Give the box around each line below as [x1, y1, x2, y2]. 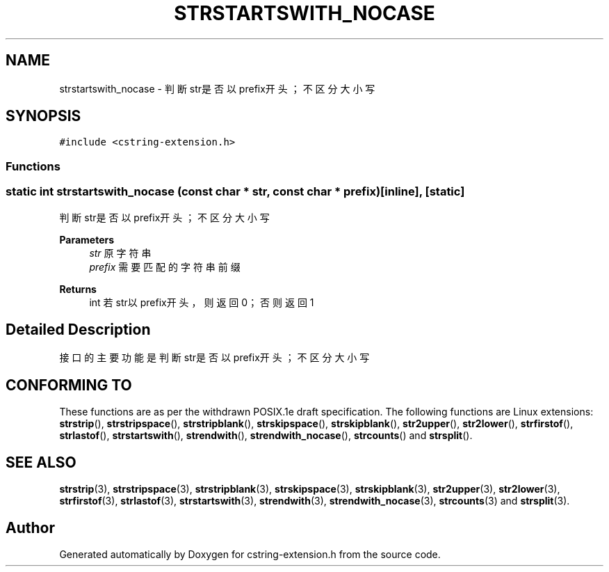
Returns [59, 283, 97, 295]
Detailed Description [6, 320, 151, 338]
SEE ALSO [6, 453, 76, 471]
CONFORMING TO [6, 376, 132, 394]
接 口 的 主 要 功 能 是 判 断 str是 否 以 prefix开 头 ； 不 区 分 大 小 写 [59, 351, 370, 364]
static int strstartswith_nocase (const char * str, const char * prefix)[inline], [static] [6, 184, 465, 199]
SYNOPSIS [6, 107, 81, 125]
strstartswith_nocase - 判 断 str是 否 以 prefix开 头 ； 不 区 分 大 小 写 [59, 82, 375, 95]
